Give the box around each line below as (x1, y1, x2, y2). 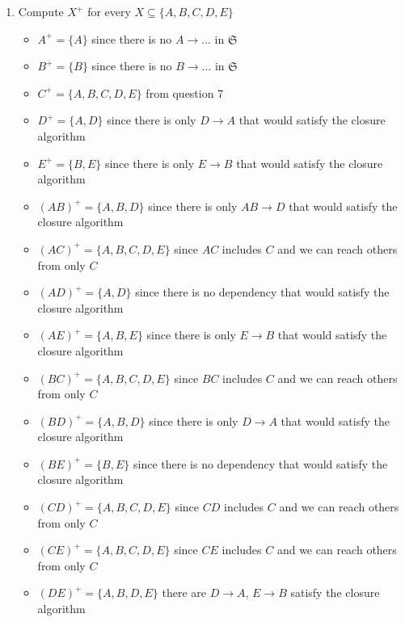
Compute (18, 3, 64, 19)
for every (87, 3, 131, 19)
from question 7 (146, 84, 224, 101)
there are (162, 584, 207, 601)
